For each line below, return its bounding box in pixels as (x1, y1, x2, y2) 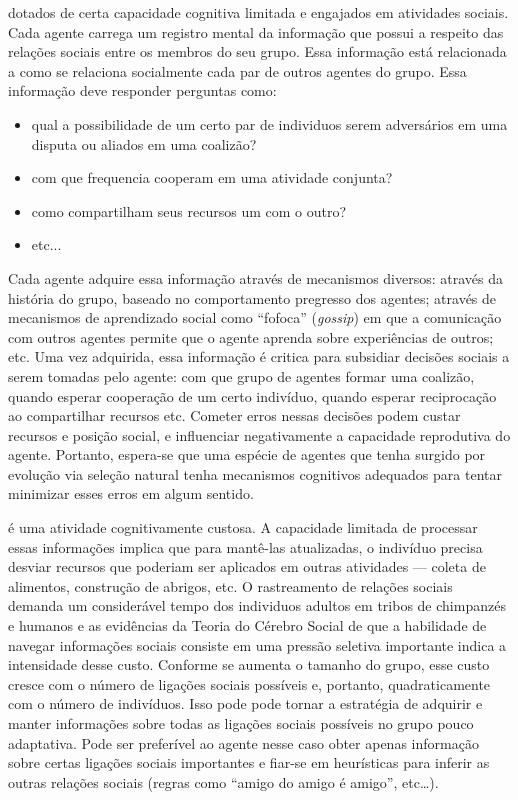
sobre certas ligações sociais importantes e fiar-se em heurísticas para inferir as (8, 752, 490, 773)
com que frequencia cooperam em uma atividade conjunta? (31, 167, 393, 188)
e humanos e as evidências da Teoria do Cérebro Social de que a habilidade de (8, 615, 487, 636)
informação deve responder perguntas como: (8, 80, 277, 101)
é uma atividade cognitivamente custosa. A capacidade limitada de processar (8, 517, 478, 538)
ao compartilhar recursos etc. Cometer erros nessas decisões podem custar (8, 405, 461, 426)
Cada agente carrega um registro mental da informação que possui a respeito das (8, 21, 504, 42)
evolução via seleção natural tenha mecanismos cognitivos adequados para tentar (8, 463, 502, 484)
